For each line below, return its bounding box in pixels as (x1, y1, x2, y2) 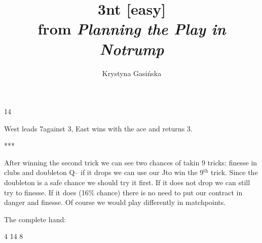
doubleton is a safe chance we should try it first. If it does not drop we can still (4, 177, 250, 188)
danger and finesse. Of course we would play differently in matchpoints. (4, 197, 226, 207)
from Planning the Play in (38, 18, 226, 40)
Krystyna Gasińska (102, 67, 162, 78)
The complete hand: (4, 214, 66, 224)
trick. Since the (211, 167, 258, 178)
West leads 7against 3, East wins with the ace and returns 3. (4, 123, 193, 133)
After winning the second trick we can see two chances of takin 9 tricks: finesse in (4, 157, 257, 167)
